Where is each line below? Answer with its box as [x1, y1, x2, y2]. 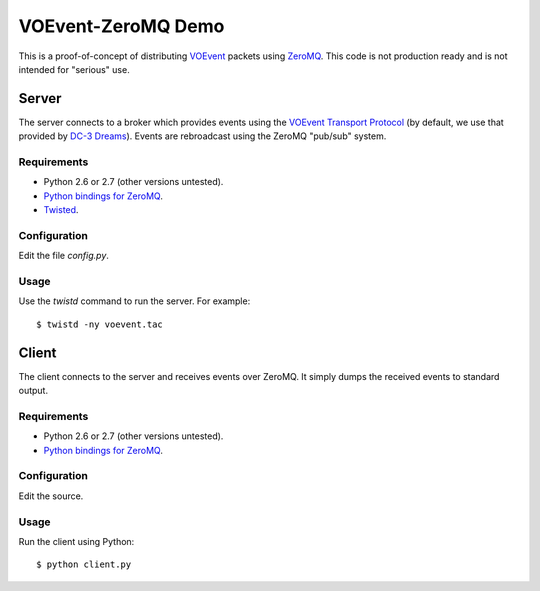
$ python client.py [36, 559, 132, 570]
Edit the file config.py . [18, 250, 110, 262]
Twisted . [43, 204, 79, 216]
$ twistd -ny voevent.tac [36, 318, 164, 330]
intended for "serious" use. [18, 63, 130, 75]
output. [18, 385, 49, 397]
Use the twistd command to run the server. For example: [18, 295, 251, 307]
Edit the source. [18, 490, 84, 502]
